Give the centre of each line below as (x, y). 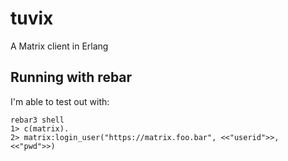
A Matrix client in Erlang (59, 46)
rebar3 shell (37, 120)
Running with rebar (71, 77)
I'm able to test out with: (60, 101)
